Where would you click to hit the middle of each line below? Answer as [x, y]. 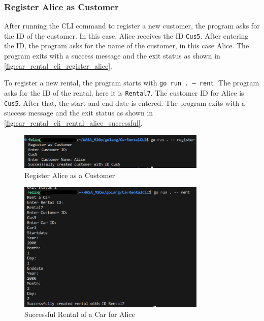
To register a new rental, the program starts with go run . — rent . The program [132, 83]
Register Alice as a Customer [70, 175]
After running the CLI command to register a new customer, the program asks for [132, 26]
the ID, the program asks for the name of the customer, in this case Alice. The [127, 46]
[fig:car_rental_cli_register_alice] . [58, 65]
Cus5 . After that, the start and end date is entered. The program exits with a [125, 103]
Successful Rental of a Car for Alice [80, 314]
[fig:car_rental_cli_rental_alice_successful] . [73, 122]
